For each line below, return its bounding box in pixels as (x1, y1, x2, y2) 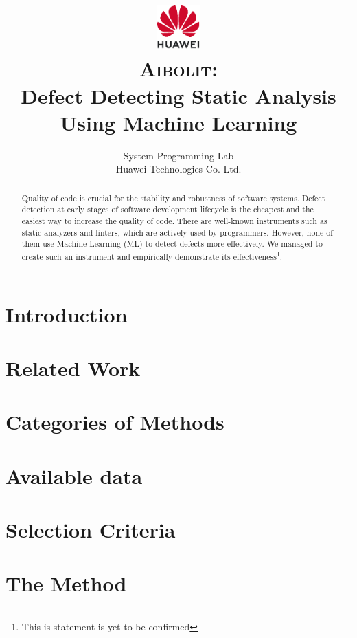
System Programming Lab (123, 148, 234, 162)
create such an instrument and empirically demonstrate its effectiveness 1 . (21, 248, 283, 262)
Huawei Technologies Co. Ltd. (115, 162, 242, 176)
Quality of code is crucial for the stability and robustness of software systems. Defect (21, 192, 325, 203)
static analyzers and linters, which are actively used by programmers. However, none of (21, 226, 333, 238)
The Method (5, 569, 127, 597)
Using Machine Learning (60, 108, 297, 136)
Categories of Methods (5, 408, 224, 436)
